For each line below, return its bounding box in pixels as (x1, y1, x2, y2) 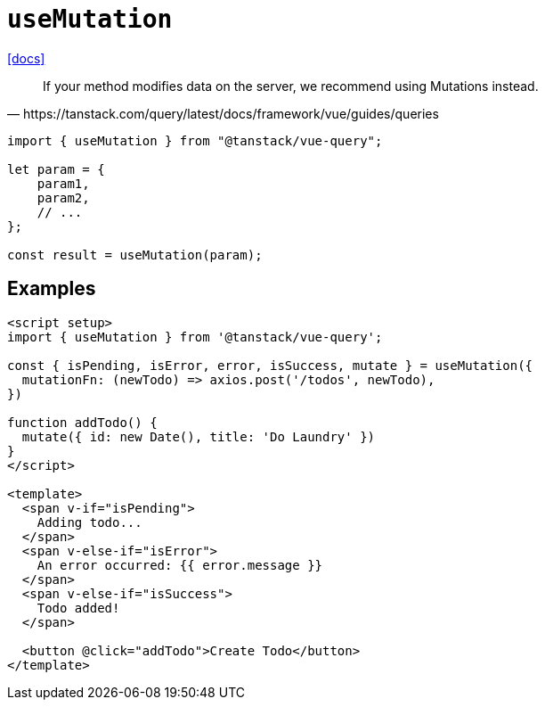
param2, (37, 190, 90, 205)
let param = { (7, 161, 105, 177)
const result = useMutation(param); (7, 247, 263, 262)
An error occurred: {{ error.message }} (37, 557, 323, 572)
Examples (7, 277, 96, 300)
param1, (37, 176, 90, 191)
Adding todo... (37, 514, 142, 530)
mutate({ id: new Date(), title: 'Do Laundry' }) (21, 429, 376, 444)
